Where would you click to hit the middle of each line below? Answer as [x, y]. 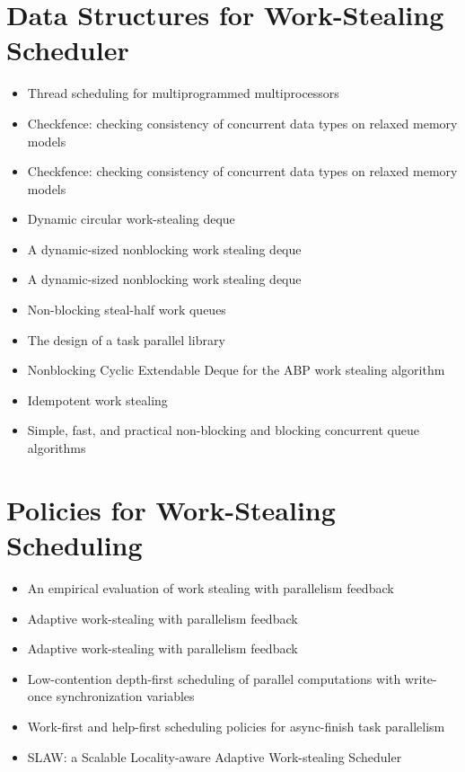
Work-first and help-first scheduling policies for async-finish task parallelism [236, 726]
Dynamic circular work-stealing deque [131, 219]
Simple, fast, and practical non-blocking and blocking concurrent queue [223, 430]
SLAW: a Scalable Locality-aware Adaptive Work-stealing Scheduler [215, 756]
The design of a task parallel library [126, 339]
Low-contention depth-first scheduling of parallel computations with [214, 678]
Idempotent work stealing [97, 399]
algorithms [57, 448]
